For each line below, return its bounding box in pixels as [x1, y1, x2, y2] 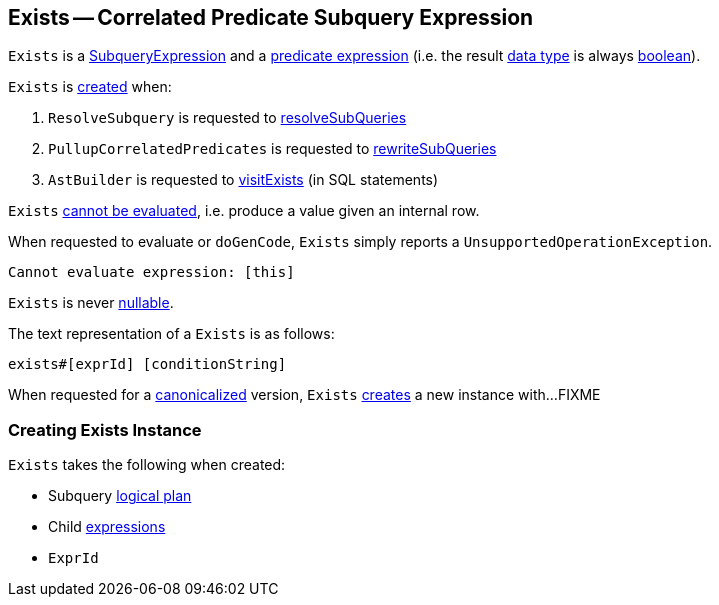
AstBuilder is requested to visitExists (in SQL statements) [48, 171, 439, 189]
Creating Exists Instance [8, 419, 202, 440]
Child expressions [48, 518, 166, 536]
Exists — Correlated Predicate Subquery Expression [8, 5, 534, 30]
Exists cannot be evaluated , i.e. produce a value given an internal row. [8, 202, 480, 220]
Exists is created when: [8, 78, 172, 96]
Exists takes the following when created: [8, 456, 286, 474]
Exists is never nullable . [8, 294, 174, 312]
